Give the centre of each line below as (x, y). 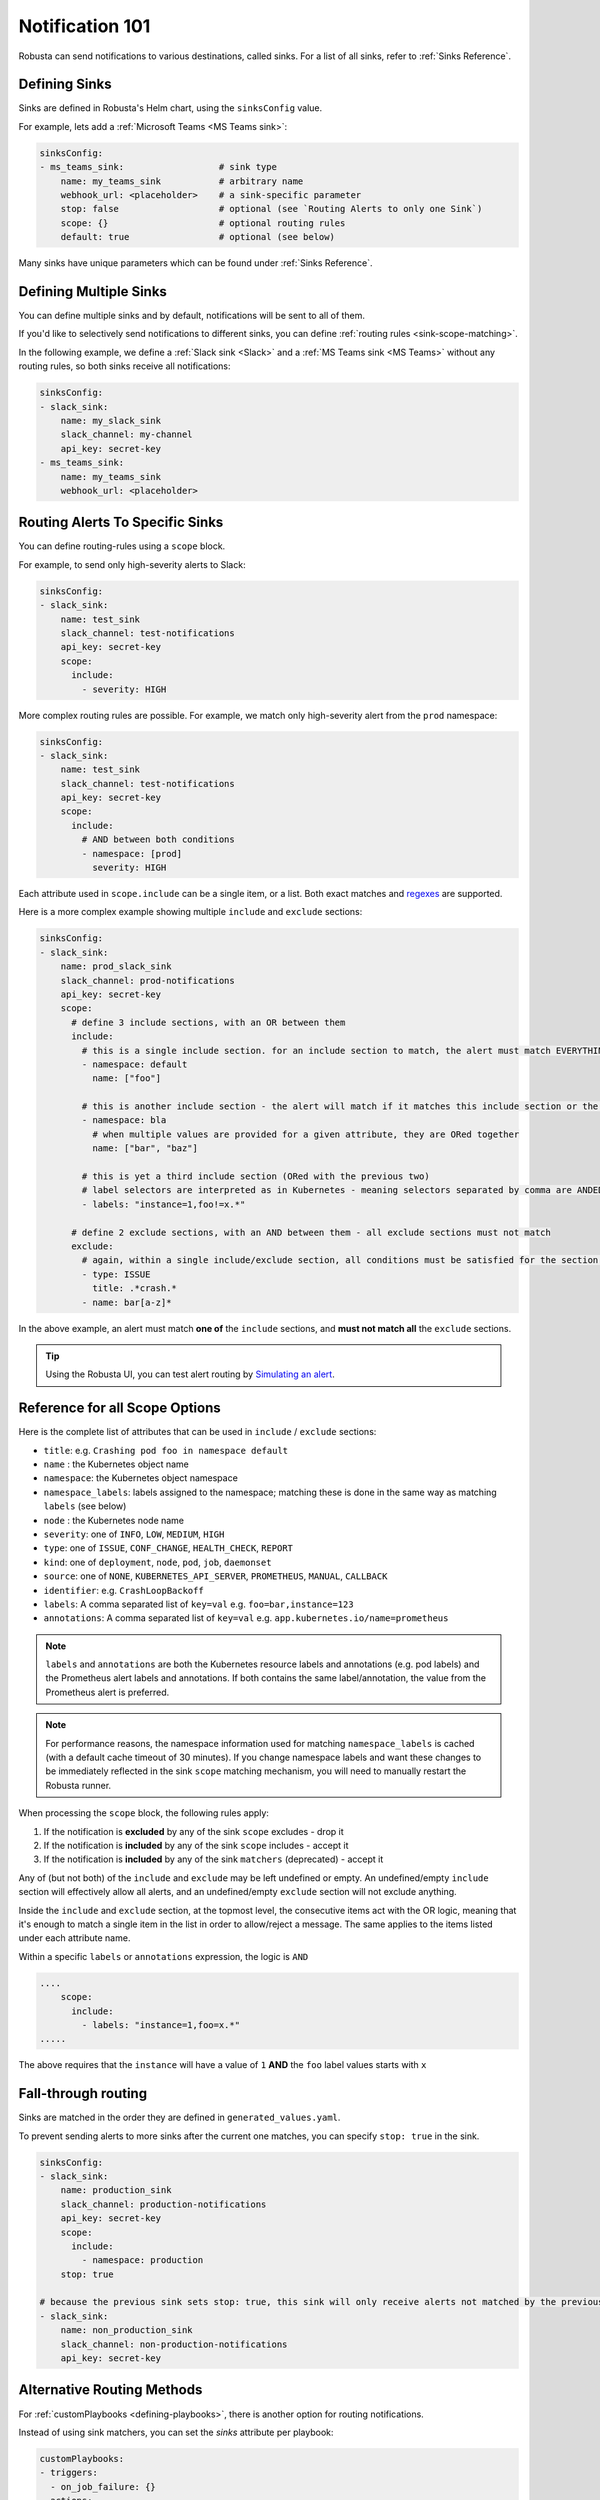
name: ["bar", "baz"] (145, 1148)
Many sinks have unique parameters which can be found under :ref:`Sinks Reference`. (195, 263)
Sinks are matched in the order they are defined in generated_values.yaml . (179, 2117)
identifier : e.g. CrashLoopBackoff (123, 1590)
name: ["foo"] (126, 1078)
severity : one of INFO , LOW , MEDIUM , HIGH (134, 1534)
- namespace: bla (124, 1120)
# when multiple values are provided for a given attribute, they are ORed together (305, 1134)
